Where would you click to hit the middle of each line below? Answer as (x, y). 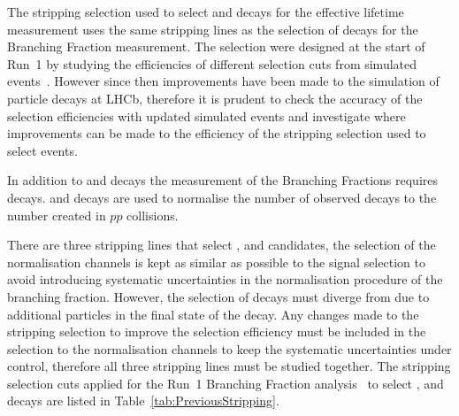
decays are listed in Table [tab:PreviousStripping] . (143, 401)
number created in (57, 215)
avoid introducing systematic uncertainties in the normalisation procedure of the (225, 279)
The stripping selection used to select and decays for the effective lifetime (206, 12)
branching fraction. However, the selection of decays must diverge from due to (218, 296)
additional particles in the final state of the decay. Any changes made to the (213, 314)
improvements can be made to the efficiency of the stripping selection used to (217, 133)
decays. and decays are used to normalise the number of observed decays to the (222, 197)
